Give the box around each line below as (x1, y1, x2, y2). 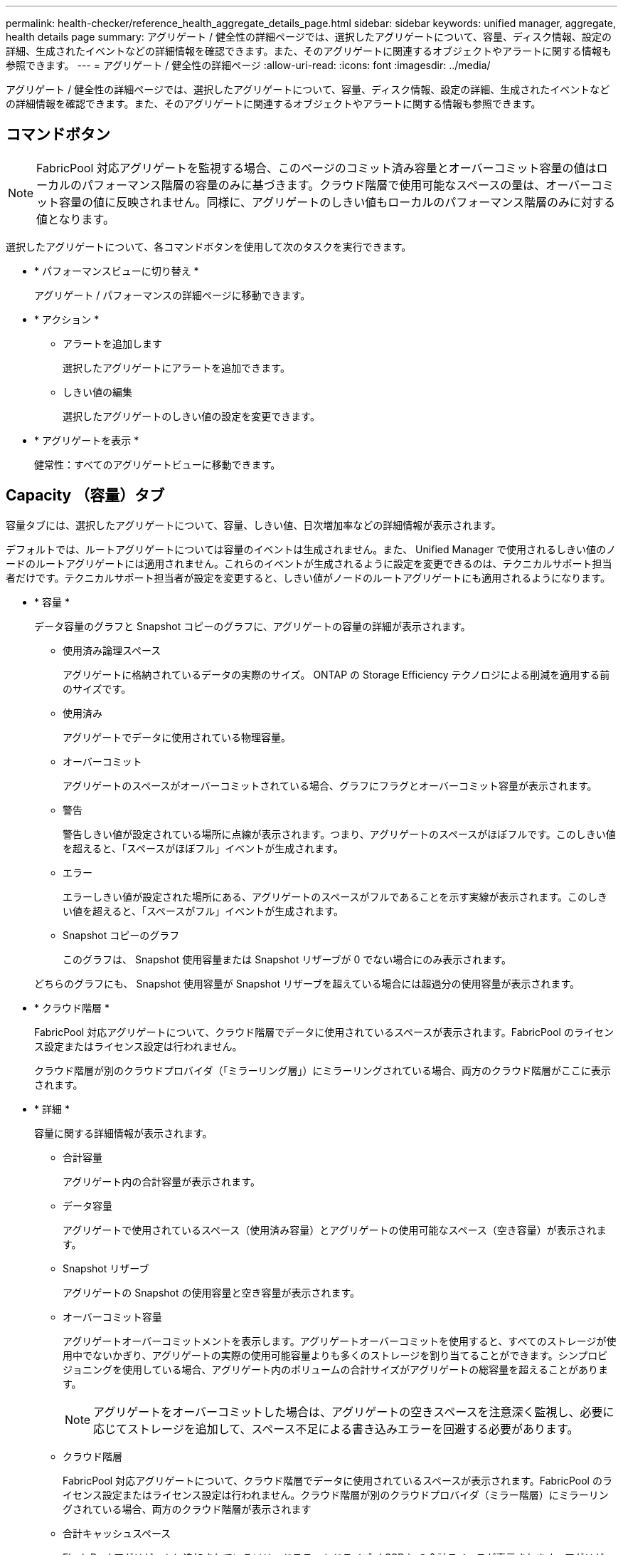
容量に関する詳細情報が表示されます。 (34, 1126, 213, 1139)
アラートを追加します (63, 337, 162, 350)
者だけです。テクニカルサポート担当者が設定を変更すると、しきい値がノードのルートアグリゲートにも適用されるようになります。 (6, 571, 610, 584)
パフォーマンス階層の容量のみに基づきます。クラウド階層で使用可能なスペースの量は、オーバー (82, 177, 592, 192)
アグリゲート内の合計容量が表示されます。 (63, 1175, 260, 1188)
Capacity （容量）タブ (6, 486, 165, 505)
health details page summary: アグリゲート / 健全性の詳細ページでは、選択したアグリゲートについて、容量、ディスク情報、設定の (6, 31, 612, 43)
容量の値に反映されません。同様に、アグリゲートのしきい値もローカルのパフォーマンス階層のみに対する (59, 194, 615, 209)
